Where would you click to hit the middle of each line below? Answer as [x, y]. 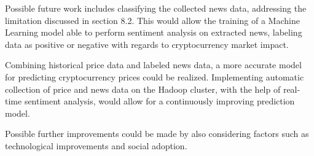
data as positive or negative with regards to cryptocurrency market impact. [147, 44]
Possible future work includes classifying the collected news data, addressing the [156, 8]
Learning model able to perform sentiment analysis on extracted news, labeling [154, 32]
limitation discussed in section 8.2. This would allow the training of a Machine [152, 20]
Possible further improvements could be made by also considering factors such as [157, 134]
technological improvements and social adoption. [96, 145]
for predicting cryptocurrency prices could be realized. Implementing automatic [155, 76]
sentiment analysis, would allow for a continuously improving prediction [159, 101]
